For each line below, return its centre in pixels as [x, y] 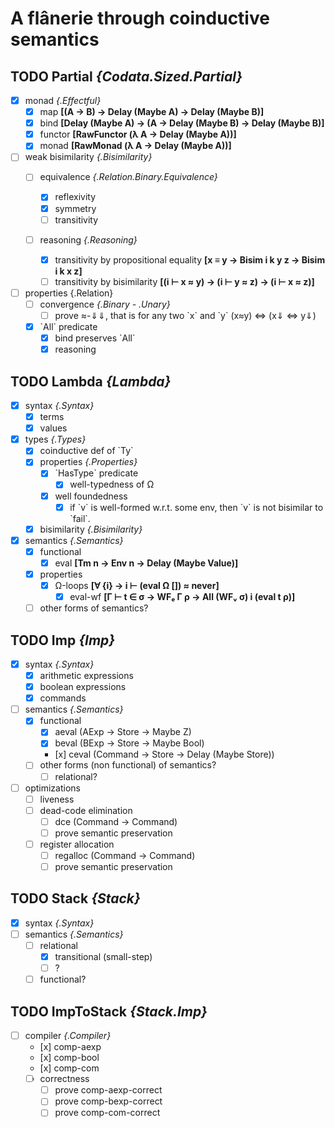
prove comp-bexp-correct [108, 1101]
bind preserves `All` [95, 338]
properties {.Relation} [69, 293]
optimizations [52, 788]
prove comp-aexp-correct [108, 1090]
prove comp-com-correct [107, 1113]
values [53, 428]
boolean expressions [83, 687]
